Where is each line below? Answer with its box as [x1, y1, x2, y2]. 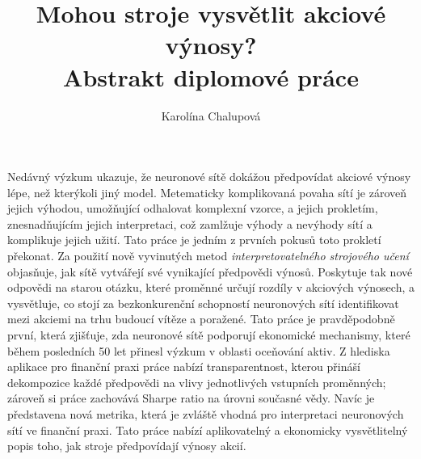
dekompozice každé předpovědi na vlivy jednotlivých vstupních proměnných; [7, 373, 386, 390]
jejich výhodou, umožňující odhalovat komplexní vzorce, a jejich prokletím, [7, 200, 378, 217]
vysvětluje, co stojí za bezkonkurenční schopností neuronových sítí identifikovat [7, 294, 399, 311]
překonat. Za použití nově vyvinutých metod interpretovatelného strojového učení [7, 247, 409, 264]
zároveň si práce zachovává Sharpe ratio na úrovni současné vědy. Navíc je [7, 390, 375, 406]
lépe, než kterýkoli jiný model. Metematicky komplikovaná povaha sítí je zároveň [7, 183, 407, 200]
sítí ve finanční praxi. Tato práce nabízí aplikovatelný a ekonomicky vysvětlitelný [7, 421, 408, 438]
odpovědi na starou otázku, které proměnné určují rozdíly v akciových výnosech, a [7, 279, 415, 296]
